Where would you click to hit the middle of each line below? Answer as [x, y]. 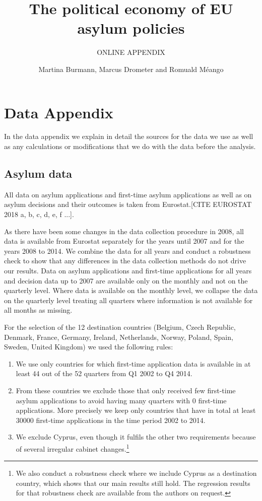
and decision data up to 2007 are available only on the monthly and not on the [126, 280]
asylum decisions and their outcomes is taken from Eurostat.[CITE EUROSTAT [128, 204]
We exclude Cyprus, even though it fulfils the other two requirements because [136, 437]
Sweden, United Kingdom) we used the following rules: [89, 347]
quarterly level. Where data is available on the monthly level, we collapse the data [131, 290]
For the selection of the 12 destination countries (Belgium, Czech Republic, [120, 327]
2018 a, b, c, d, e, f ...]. [39, 214]
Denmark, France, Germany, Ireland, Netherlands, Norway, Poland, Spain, [119, 337]
